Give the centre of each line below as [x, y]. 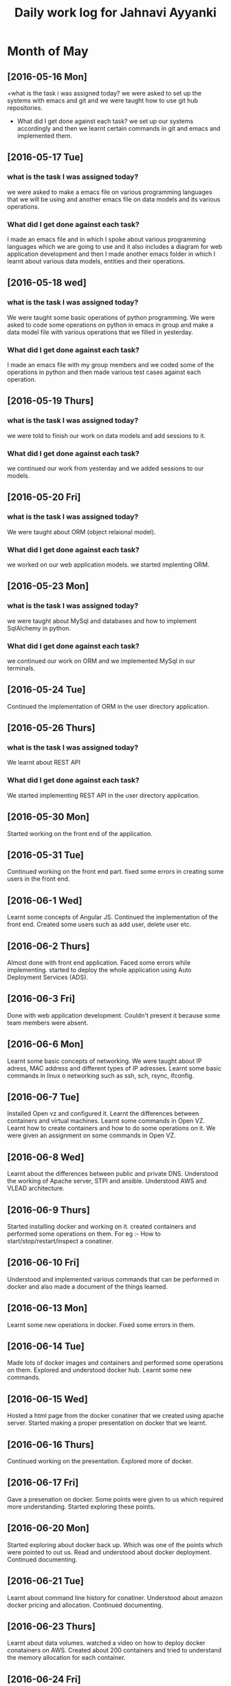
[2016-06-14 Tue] [46, 1347]
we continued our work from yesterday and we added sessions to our [106, 468]
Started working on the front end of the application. [80, 833]
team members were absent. [48, 1022]
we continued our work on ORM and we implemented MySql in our [101, 661]
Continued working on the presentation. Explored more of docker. [100, 1461]
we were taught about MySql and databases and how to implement [102, 621]
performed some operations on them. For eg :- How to [84, 1234]
